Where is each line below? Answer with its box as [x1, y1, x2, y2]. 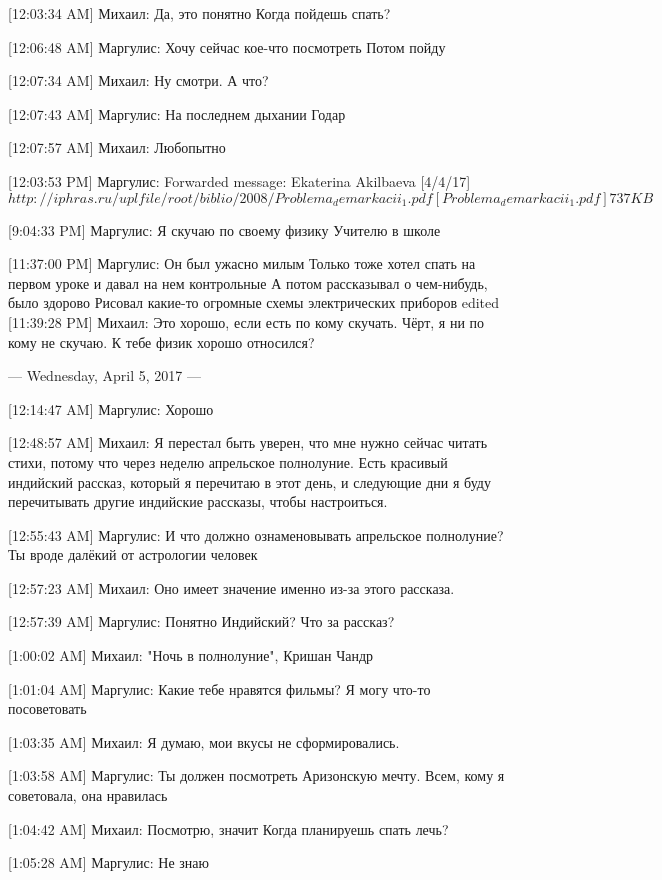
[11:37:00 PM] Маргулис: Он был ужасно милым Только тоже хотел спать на [8, 253, 476, 274]
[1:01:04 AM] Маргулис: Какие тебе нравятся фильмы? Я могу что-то [8, 678, 431, 699]
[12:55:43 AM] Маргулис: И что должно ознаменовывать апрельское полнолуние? [8, 524, 504, 545]
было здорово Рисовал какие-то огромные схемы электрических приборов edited [8, 292, 500, 313]
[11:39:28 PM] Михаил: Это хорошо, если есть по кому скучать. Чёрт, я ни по [8, 311, 485, 332]
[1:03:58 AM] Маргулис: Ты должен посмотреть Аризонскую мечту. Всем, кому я [8, 765, 505, 786]
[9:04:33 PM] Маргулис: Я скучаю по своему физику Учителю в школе [8, 219, 441, 240]
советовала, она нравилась [8, 785, 168, 806]
